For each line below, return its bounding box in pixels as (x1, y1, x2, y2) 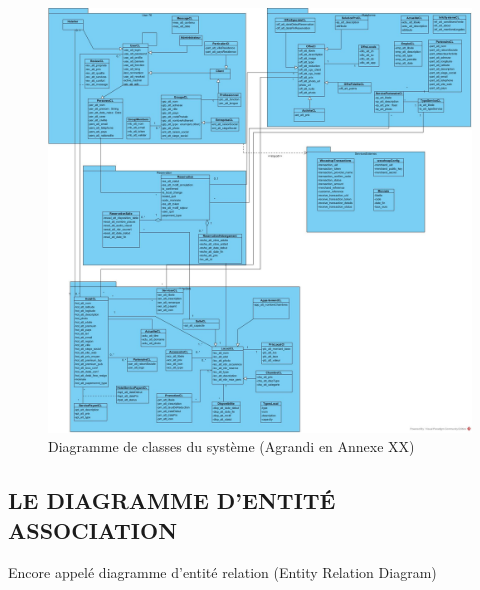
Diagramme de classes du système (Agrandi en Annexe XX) (48, 436, 415, 457)
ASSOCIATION (8, 514, 178, 545)
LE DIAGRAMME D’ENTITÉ (8, 485, 336, 516)
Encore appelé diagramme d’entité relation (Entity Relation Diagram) (8, 561, 437, 582)
